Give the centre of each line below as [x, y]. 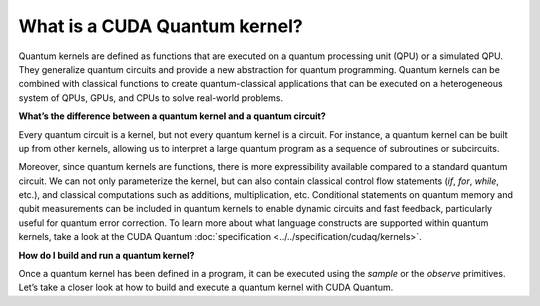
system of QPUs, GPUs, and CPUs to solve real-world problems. [151, 97]
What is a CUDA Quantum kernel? [161, 26]
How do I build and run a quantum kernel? [106, 255]
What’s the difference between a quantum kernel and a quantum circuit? [172, 116]
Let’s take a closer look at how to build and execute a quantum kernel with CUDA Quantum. [206, 287]
